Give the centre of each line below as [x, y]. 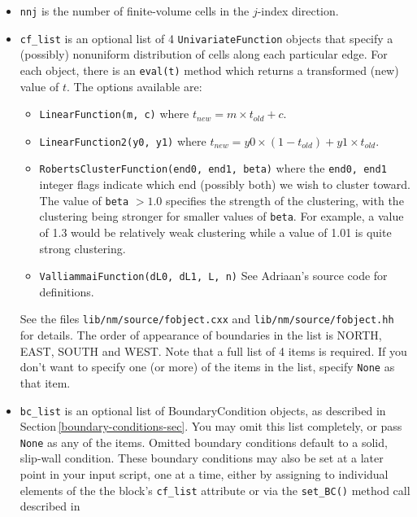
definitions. [67, 291]
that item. [45, 382]
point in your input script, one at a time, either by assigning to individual [204, 474]
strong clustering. [83, 248]
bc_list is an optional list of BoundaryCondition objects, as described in [203, 410]
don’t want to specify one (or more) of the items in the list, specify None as [207, 367]
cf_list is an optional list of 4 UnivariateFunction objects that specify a [206, 38]
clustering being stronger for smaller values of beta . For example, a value [222, 216]
